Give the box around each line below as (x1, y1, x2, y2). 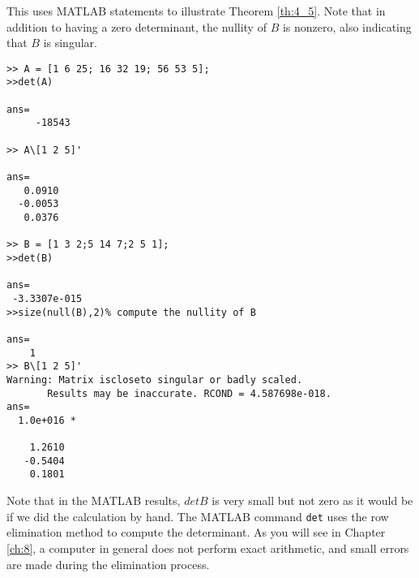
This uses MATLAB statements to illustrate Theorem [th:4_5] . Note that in (6, 2, 386, 19)
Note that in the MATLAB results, (6, 492, 181, 509)
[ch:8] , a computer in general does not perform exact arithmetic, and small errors (6, 539, 409, 556)
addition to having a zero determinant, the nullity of (6, 18, 267, 35)
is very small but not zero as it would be (212, 492, 413, 509)
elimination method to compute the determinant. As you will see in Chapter (6, 524, 386, 541)
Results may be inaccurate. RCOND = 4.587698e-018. (47, 387, 331, 399)
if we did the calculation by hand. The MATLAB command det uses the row (6, 507, 389, 524)
